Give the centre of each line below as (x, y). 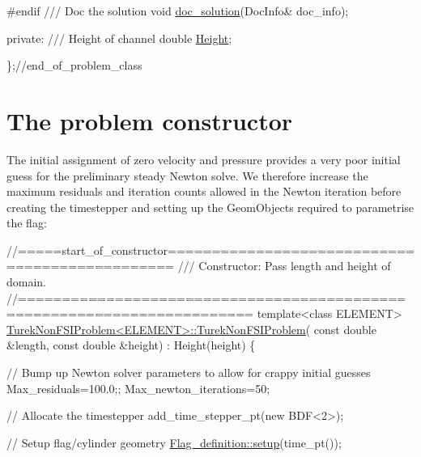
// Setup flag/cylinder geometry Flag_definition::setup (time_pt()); (174, 442)
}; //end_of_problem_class (74, 65)
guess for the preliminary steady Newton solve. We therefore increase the (187, 175)
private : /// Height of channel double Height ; (119, 38)
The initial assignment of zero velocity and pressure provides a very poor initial (204, 159)
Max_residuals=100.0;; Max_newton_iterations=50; (138, 388)
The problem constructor (150, 120)
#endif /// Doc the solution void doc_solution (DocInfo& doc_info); (178, 11)
